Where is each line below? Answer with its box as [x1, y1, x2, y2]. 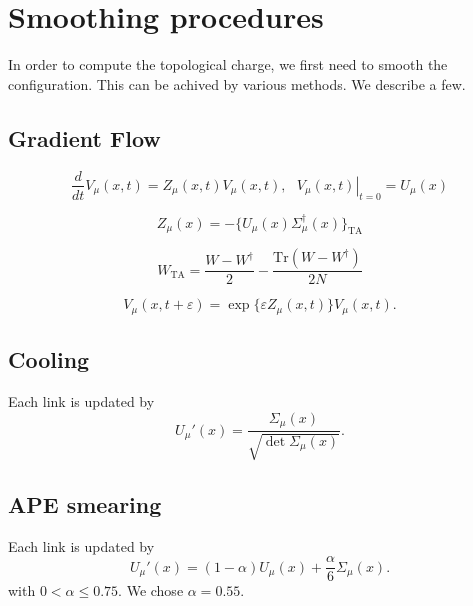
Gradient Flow [8, 122, 161, 153]
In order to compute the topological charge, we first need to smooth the [8, 54, 448, 75]
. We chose [118, 580, 184, 601]
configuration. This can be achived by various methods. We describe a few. [8, 73, 466, 94]
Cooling [8, 344, 90, 375]
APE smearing [8, 488, 162, 519]
